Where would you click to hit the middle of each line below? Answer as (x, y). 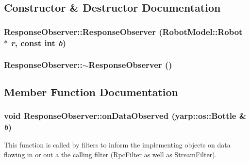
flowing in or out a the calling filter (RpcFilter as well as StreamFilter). (110, 154)
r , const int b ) (39, 42)
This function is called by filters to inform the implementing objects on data (117, 145)
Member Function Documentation (91, 91)
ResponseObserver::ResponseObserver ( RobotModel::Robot (123, 31)
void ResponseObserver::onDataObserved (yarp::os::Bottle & (125, 116)
